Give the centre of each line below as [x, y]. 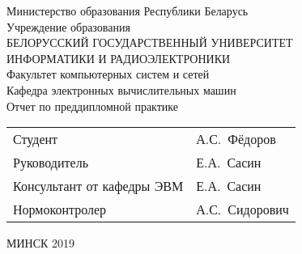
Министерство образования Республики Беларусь [128, 11]
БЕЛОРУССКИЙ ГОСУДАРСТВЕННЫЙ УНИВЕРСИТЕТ [150, 42]
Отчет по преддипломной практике [92, 106]
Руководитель [51, 163]
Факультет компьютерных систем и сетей [108, 74]
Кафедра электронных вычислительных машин [121, 89]
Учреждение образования [68, 26]
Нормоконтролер [60, 210]
